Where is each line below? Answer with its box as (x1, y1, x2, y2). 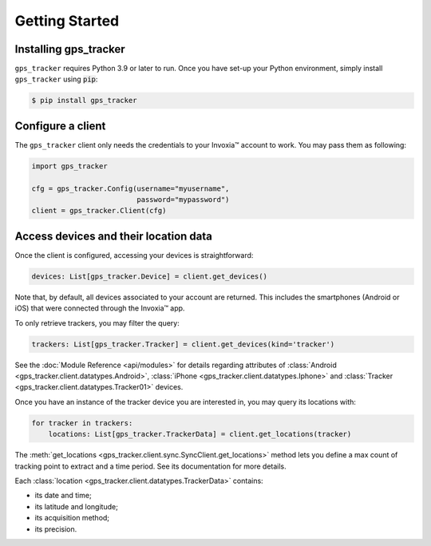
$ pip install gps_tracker (31, 96, 137, 105)
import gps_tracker (31, 161, 108, 171)
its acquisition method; (34, 513, 110, 523)
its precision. (34, 524, 77, 534)
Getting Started (14, 12, 120, 30)
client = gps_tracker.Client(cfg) (31, 206, 167, 216)
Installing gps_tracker (14, 42, 125, 56)
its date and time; (34, 491, 92, 500)
